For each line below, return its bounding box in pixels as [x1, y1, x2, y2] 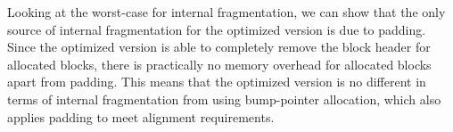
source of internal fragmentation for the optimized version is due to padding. [7, 20, 426, 38]
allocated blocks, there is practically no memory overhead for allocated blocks [7, 54, 432, 73]
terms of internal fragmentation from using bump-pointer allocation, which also [7, 89, 441, 108]
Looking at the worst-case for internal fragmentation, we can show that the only [7, 3, 446, 21]
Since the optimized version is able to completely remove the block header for [7, 37, 431, 56]
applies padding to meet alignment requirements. [7, 107, 275, 126]
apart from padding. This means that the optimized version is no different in [7, 72, 426, 91]
